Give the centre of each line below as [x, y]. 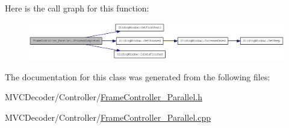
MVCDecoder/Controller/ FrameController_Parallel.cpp [108, 117]
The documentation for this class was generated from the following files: [138, 76]
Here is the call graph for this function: [77, 8]
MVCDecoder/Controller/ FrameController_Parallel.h [104, 97]
